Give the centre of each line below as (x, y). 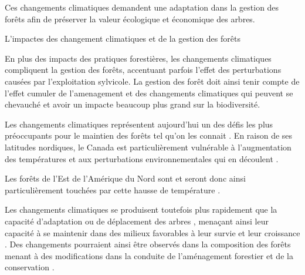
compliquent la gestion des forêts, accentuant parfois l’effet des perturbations (143, 70)
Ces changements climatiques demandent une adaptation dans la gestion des (142, 7)
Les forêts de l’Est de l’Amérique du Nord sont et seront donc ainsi (125, 178)
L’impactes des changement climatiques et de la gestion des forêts (123, 38)
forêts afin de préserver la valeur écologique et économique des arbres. (130, 19)
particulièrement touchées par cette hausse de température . (113, 190)
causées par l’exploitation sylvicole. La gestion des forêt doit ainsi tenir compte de (152, 81)
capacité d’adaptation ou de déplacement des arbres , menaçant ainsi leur (137, 221)
